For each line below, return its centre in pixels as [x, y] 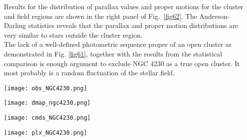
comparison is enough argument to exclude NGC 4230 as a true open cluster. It [122, 63]
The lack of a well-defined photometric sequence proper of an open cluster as [118, 44]
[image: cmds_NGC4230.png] [47, 118]
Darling [15, 25]
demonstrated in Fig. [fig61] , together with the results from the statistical [113, 53]
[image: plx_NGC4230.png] [46, 133]
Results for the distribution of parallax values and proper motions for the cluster [124, 6]
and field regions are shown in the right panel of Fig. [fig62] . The [100, 16]
